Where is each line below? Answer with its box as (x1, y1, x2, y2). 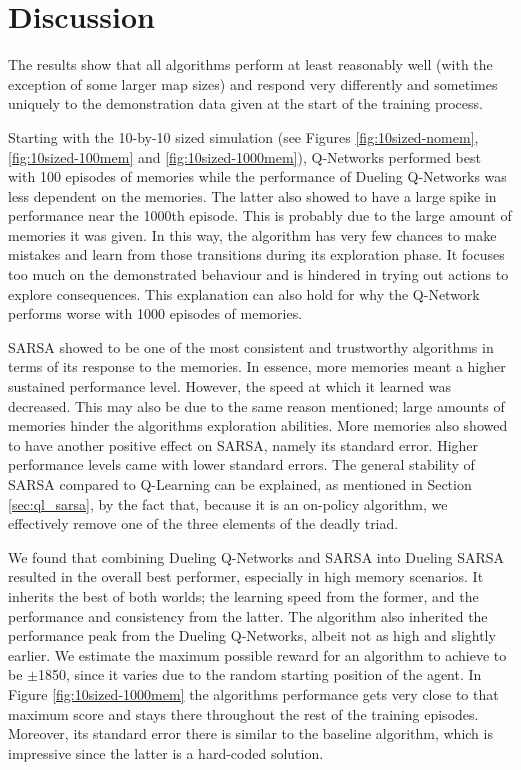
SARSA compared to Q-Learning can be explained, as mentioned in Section (8, 474, 472, 494)
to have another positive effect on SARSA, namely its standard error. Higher (8, 434, 479, 455)
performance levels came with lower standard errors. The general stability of (8, 454, 475, 475)
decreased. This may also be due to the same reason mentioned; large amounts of (8, 395, 505, 416)
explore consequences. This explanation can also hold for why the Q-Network (8, 283, 480, 304)
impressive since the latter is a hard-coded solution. (8, 742, 324, 763)
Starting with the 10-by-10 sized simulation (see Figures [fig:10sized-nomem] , (8, 126, 479, 147)
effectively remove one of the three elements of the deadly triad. (8, 513, 399, 534)
